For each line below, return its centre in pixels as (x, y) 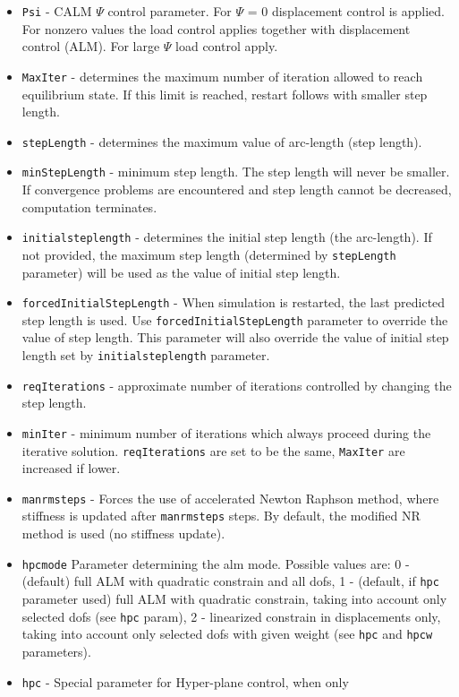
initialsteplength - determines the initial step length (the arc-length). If (227, 237)
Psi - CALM (57, 11)
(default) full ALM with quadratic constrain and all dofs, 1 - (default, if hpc (230, 581)
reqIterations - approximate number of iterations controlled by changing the (237, 385)
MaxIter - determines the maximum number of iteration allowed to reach (222, 76)
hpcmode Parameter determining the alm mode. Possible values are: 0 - (216, 563)
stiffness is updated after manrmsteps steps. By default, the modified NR (221, 516)
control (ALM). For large (91, 46)
